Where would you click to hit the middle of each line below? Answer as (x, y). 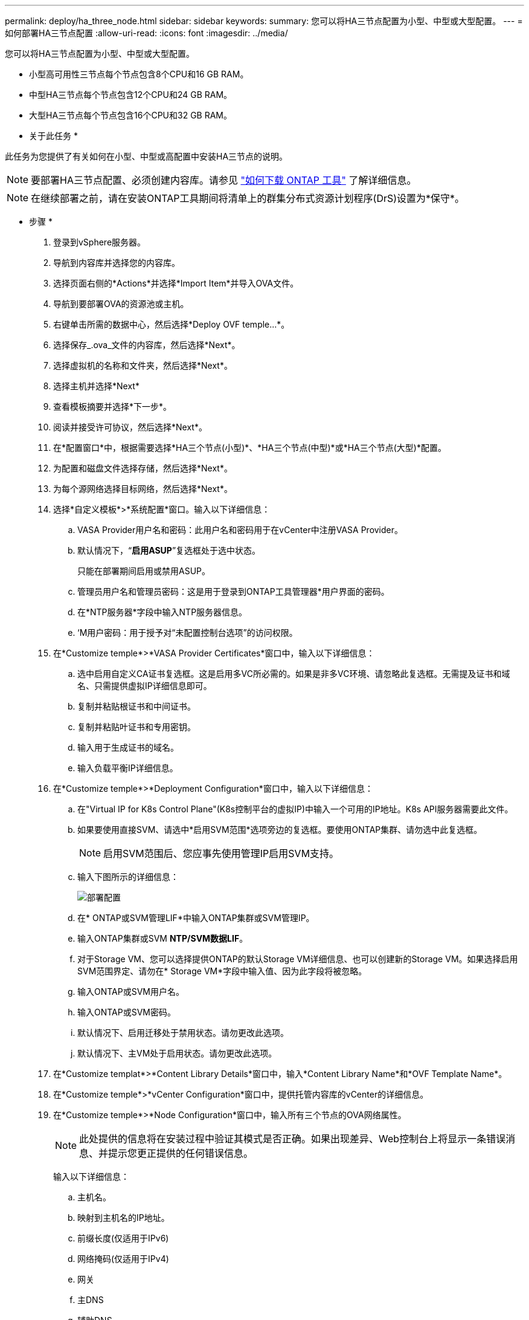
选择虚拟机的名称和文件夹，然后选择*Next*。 (143, 365)
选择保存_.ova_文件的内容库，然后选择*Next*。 (147, 345)
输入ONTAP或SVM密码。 (127, 1012)
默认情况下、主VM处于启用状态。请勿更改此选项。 (177, 1053)
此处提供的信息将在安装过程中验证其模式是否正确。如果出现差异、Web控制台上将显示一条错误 (293, 1139)
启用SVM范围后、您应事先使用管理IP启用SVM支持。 (221, 853)
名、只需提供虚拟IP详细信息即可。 (145, 686)
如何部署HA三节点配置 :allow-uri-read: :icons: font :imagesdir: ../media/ (146, 33)
